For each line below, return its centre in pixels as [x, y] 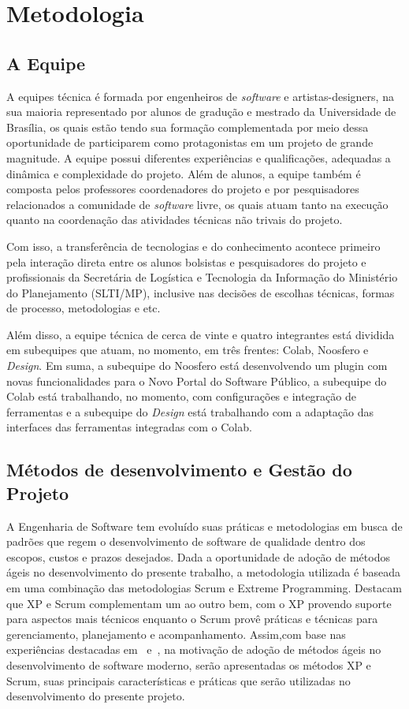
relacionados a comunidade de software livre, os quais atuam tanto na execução [197, 204]
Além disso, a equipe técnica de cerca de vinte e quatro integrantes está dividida [201, 334]
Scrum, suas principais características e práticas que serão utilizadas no [178, 680]
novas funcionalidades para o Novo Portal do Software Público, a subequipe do [197, 381]
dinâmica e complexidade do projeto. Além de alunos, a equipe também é [184, 173]
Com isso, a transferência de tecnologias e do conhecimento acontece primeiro [193, 246]
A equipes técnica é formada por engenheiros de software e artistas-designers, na [200, 96]
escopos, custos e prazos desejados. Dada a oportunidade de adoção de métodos [198, 556]
